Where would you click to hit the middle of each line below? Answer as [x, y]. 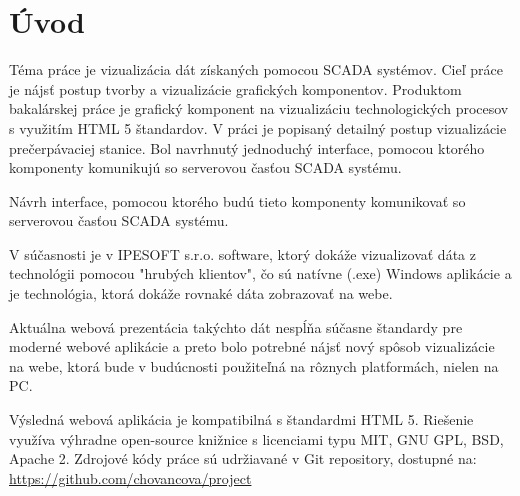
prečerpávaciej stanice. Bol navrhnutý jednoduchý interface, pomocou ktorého [247, 147]
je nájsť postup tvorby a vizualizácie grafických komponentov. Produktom [235, 88]
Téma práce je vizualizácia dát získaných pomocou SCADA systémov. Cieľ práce [256, 69]
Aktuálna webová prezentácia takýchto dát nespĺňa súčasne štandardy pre [236, 326]
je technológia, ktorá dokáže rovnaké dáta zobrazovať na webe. [201, 293]
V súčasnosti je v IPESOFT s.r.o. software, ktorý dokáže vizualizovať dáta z [242, 253]
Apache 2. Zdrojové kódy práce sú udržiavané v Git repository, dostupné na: [243, 458]
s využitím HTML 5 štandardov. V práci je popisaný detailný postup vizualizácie [258, 127]
